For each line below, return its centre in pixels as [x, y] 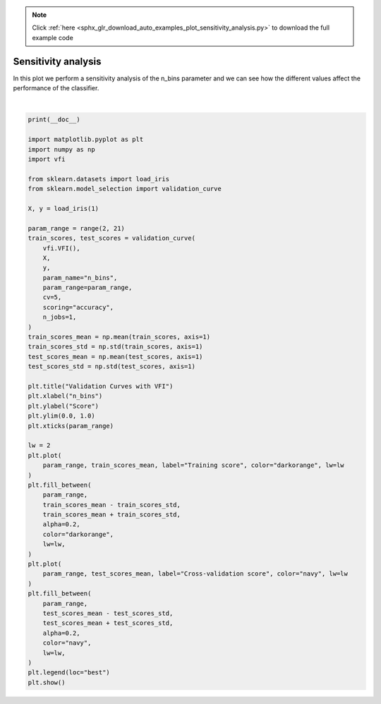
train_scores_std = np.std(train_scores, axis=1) [115, 347]
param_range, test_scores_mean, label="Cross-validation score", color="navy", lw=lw [195, 574]
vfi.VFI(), [61, 248]
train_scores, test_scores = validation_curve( [111, 238]
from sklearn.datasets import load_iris [98, 179]
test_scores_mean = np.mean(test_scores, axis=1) [115, 357]
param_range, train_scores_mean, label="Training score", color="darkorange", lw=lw [194, 465]
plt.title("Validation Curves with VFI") [101, 386]
